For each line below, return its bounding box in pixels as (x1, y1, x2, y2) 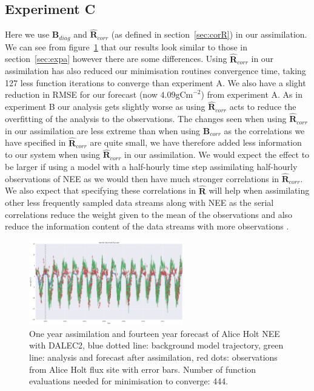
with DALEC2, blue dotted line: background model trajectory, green (29, 339, 284, 352)
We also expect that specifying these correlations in (5, 184, 196, 197)
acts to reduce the (229, 100, 296, 113)
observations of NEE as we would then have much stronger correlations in (5, 172, 279, 185)
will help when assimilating (209, 184, 310, 197)
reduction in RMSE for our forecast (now (5, 88, 158, 101)
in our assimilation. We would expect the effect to (124, 148, 310, 161)
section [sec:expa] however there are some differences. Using (5, 52, 227, 65)
